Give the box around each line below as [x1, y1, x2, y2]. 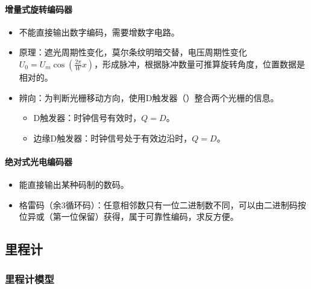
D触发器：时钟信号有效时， [33, 111, 142, 124]
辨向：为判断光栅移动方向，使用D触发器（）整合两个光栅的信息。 [19, 91, 279, 104]
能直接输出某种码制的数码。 [19, 178, 129, 191]
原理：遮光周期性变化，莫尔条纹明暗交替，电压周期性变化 [19, 46, 247, 58]
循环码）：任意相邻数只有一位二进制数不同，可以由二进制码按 [65, 198, 306, 211]
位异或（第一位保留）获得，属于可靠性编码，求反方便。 [19, 210, 239, 223]
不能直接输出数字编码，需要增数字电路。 [19, 25, 180, 38]
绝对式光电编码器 [5, 155, 72, 167]
